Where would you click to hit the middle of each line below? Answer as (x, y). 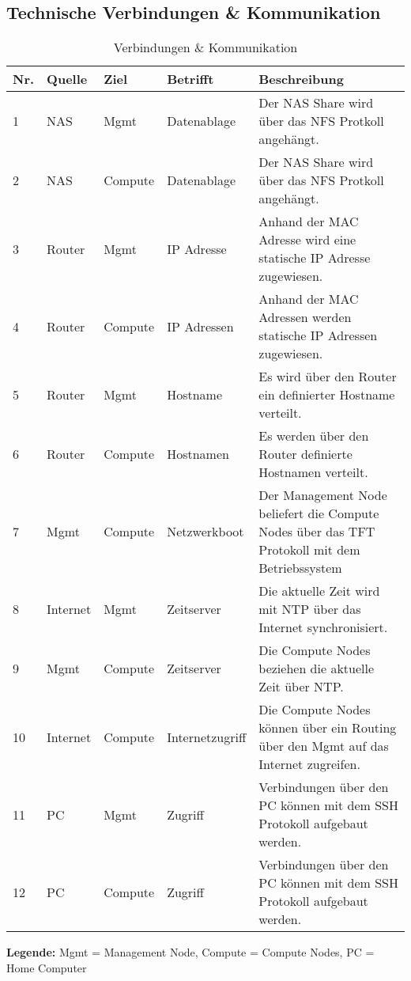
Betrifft (190, 79)
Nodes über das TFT (317, 532)
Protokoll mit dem (309, 550)
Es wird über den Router (328, 377)
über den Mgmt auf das (324, 746)
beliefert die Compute (319, 513)
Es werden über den (314, 436)
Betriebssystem (300, 568)
